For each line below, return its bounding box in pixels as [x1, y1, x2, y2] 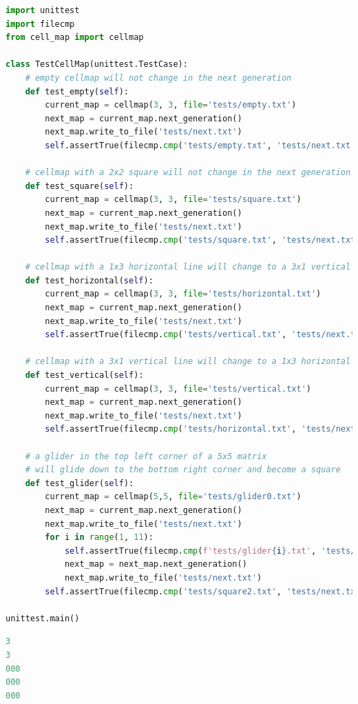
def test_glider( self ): [25, 478, 134, 488]
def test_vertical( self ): [25, 370, 144, 381]
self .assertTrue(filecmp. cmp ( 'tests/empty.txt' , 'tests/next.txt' [45, 140, 356, 150]
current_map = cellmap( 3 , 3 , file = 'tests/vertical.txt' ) [45, 383, 311, 394]
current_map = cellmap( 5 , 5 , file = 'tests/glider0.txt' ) [45, 492, 302, 502]
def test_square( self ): [25, 181, 134, 191]
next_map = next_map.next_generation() [64, 559, 247, 570]
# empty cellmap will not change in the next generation [25, 72, 292, 83]
